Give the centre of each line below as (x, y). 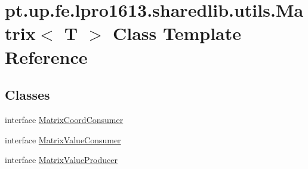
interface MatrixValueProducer (61, 160)
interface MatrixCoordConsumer (64, 119)
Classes (27, 95)
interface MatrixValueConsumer (63, 139)
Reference (46, 56)
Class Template (177, 33)
